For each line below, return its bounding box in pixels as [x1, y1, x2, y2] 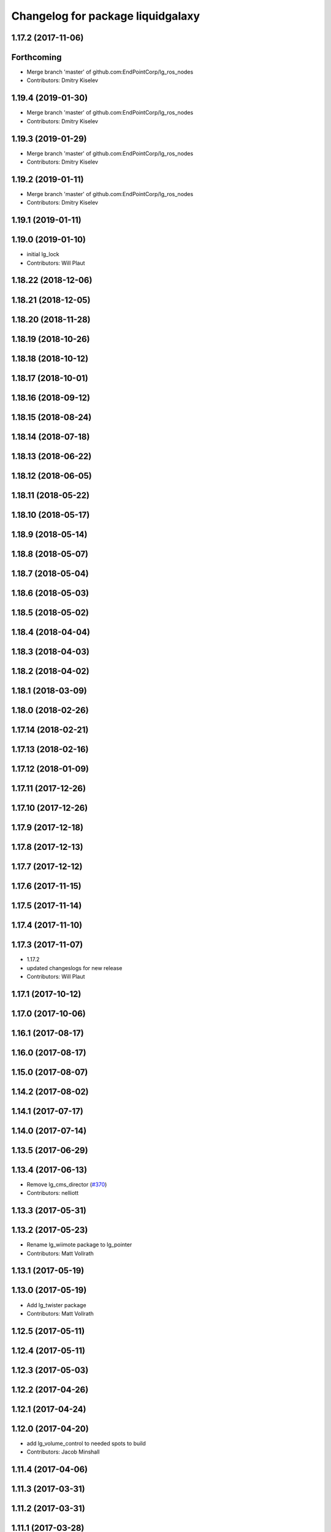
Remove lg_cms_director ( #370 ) [26, 1180, 107, 1188]
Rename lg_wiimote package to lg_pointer [26, 1241, 132, 1248]
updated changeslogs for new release [26, 964, 123, 971]
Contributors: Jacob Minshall [26, 1448, 100, 1455]
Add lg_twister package [26, 1301, 86, 1308]
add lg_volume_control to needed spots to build [26, 1439, 146, 1447]
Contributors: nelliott [26, 1189, 79, 1197]
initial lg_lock [26, 251, 59, 258]
